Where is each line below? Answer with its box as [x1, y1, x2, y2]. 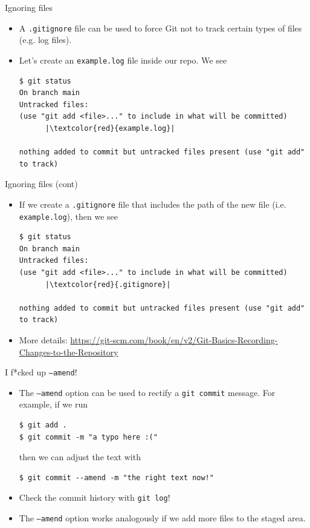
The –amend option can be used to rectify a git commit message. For [19, 386, 276, 398]
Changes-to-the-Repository [19, 345, 118, 358]
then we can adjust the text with [19, 450, 141, 463]
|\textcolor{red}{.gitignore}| [45, 280, 171, 289]
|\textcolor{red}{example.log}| [45, 124, 175, 133]
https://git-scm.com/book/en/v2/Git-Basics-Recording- [70, 333, 278, 346]
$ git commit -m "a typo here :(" [19, 432, 158, 441]
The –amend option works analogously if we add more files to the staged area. [19, 512, 306, 524]
